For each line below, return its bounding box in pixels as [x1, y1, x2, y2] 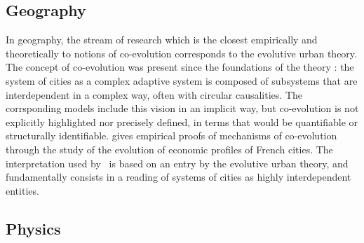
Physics [6, 217, 61, 239]
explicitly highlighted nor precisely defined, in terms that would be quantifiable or [6, 114, 358, 129]
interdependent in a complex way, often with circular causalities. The [6, 87, 302, 102]
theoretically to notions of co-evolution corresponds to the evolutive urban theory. [6, 46, 357, 60]
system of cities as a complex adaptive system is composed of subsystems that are [6, 73, 358, 88]
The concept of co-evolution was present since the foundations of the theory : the [6, 60, 354, 74]
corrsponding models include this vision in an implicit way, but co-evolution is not [6, 101, 359, 116]
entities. [6, 183, 39, 197]
